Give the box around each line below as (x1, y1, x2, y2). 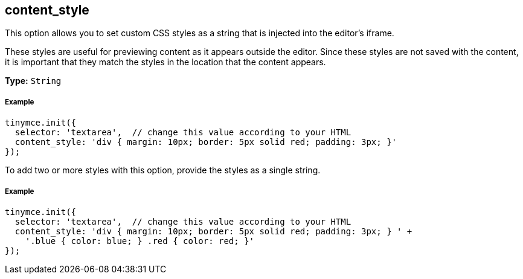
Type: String (5, 75, 62, 86)
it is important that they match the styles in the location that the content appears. (5, 57, 326, 68)
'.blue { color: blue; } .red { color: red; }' (25, 236, 255, 246)
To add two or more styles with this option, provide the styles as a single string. (5, 165, 321, 176)
